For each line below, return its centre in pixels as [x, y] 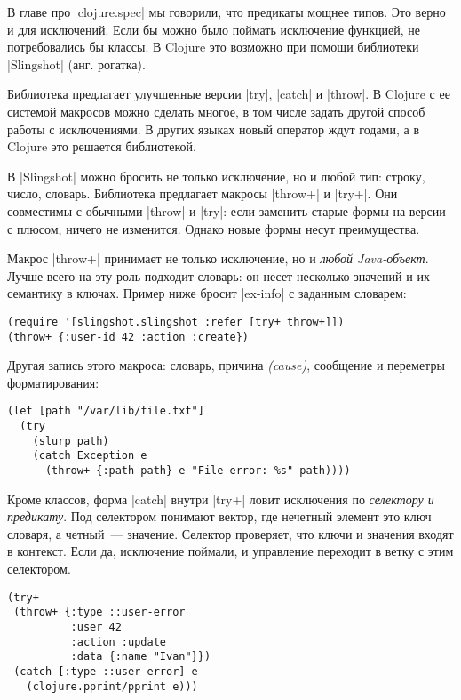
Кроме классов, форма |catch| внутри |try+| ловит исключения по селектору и [221, 499]
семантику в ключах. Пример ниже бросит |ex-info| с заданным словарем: [207, 293]
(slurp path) [71, 441]
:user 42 [96, 627]
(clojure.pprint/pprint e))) [112, 686]
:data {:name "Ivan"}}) [141, 657]
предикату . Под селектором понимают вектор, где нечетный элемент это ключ [219, 516]
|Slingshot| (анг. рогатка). [76, 64]
